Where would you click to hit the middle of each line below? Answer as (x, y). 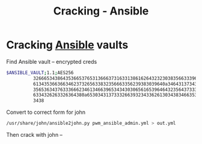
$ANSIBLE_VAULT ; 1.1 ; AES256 (40, 73)
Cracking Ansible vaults (67, 45)
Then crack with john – (35, 135)
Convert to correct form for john (46, 112)
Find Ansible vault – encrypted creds (52, 61)
